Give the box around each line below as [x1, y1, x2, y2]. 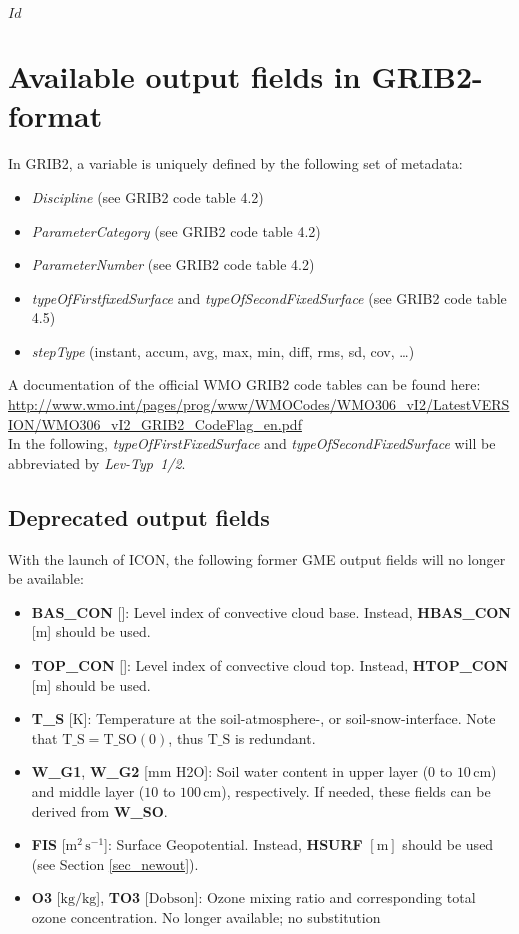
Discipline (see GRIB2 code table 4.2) [31, 186, 264, 207]
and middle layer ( [31, 780, 145, 801]
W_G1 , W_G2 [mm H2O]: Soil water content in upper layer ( [31, 761, 429, 782]
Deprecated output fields [8, 501, 270, 532]
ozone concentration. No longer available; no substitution [31, 906, 381, 927]
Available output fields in [8, 56, 361, 97]
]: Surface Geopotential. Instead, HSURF [104, 834, 363, 855]
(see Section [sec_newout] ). [31, 853, 199, 874]
